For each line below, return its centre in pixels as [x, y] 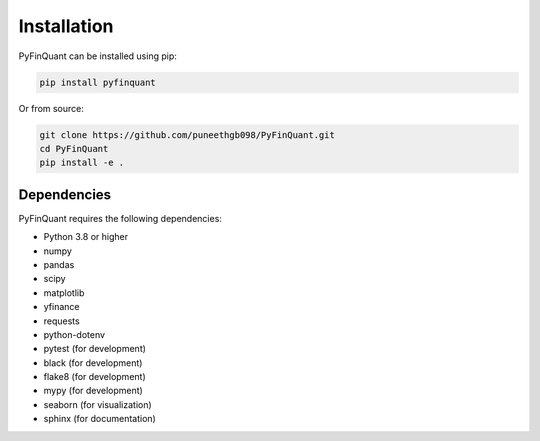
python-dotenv [74, 334]
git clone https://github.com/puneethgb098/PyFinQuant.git [187, 134]
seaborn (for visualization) [97, 404]
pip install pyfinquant [98, 82]
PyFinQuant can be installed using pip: [97, 56]
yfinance [61, 307]
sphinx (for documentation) [100, 419]
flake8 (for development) [95, 377]
